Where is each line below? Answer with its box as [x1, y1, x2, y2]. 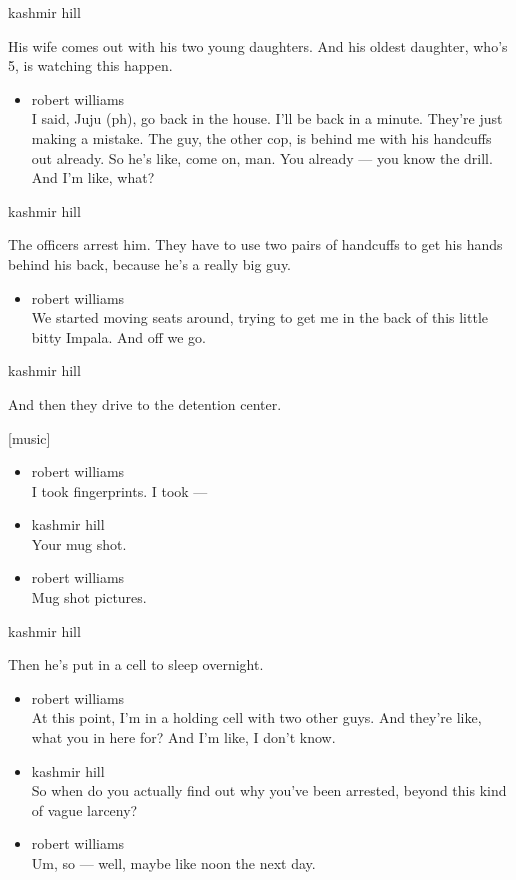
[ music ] [8, 427, 51, 448]
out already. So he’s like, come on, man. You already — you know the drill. [31, 147, 493, 168]
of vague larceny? [31, 799, 138, 820]
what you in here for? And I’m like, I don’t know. [31, 727, 336, 748]
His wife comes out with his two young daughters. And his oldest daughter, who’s [8, 35, 508, 56]
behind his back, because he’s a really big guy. [8, 253, 292, 274]
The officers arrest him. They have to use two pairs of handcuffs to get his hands [8, 234, 503, 255]
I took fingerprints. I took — [31, 480, 208, 501]
